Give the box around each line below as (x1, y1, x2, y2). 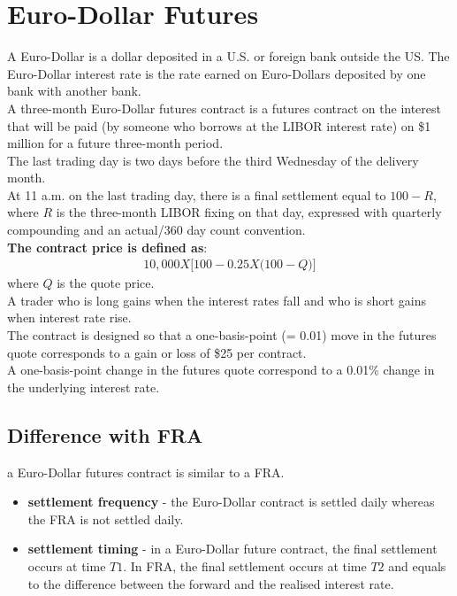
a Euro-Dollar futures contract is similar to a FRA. (7, 462, 285, 481)
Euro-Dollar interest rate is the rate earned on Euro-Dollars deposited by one (7, 64, 426, 82)
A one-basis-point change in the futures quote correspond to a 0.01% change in (7, 360, 435, 379)
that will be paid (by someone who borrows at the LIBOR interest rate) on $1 (7, 116, 431, 135)
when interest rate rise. (7, 308, 132, 327)
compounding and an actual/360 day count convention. (7, 221, 306, 239)
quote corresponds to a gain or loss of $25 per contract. (7, 343, 307, 361)
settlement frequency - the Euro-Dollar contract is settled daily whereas (27, 492, 435, 511)
